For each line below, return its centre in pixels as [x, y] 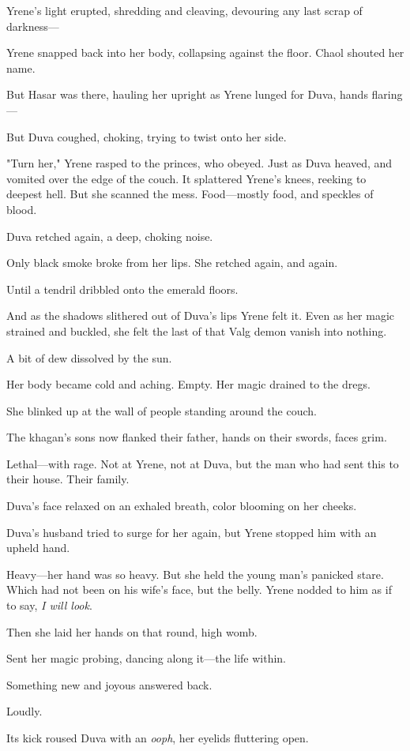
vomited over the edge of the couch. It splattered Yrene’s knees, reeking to [186, 178]
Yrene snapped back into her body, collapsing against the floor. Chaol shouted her [205, 53]
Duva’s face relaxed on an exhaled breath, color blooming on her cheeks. [182, 506]
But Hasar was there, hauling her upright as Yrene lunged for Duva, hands [187, 94]
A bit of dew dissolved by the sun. [89, 357]
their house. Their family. [68, 479]
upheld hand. [38, 548]
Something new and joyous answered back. [109, 684]
